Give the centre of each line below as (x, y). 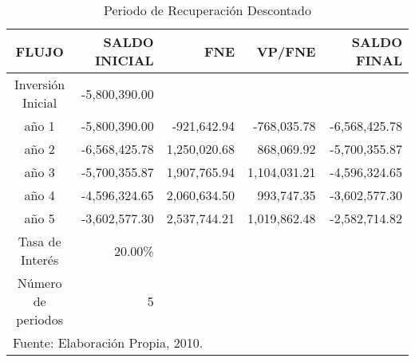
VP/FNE (286, 51)
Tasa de (40, 241)
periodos (40, 319)
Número (40, 283)
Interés (40, 260)
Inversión (40, 84)
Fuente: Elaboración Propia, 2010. (108, 342)
